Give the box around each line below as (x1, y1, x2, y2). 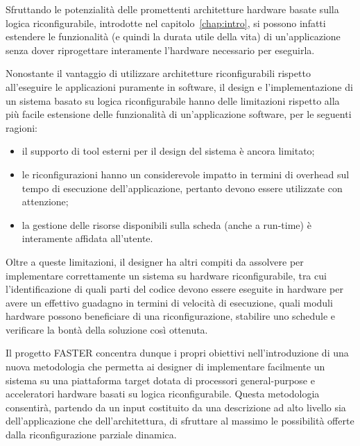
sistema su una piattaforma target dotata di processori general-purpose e (6, 372, 315, 387)
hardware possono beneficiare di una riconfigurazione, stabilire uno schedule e (6, 309, 336, 323)
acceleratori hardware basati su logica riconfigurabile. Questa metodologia (6, 386, 320, 401)
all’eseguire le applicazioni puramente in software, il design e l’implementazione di (6, 79, 353, 94)
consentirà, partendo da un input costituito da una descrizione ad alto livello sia (6, 400, 346, 414)
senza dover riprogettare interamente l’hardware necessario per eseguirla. (6, 42, 315, 57)
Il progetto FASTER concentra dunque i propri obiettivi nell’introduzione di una (6, 345, 349, 360)
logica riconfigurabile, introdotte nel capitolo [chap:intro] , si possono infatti (6, 15, 326, 30)
